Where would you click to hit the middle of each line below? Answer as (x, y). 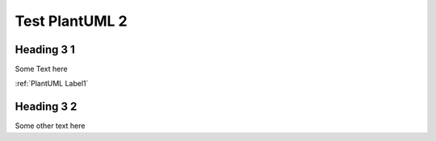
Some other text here (50, 126)
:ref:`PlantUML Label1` (52, 84)
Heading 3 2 (46, 107)
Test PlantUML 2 (71, 21)
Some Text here (41, 69)
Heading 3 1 (45, 50)
